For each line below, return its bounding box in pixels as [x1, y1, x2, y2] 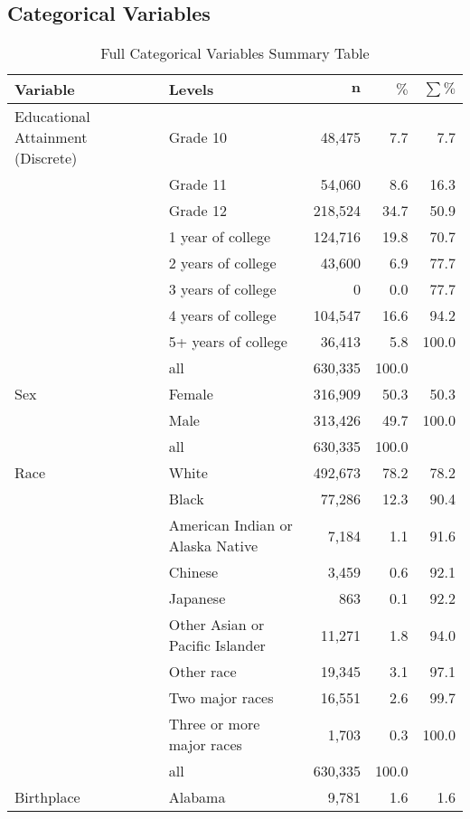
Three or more [168, 713, 260, 735]
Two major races [168, 687, 274, 709]
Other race [168, 661, 237, 682]
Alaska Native [168, 535, 258, 557]
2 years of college [168, 252, 277, 274]
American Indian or [168, 514, 293, 536]
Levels [168, 79, 214, 100]
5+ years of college [168, 331, 287, 353]
